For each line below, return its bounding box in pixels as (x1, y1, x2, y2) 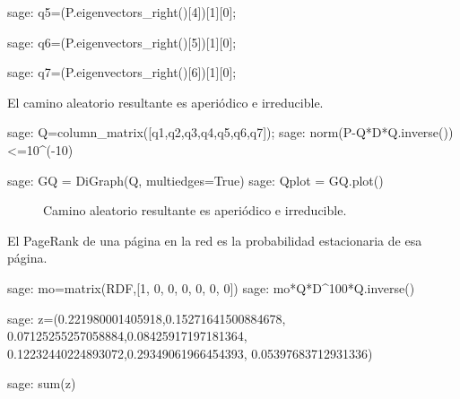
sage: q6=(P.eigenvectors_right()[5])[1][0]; (7, 32, 237, 51)
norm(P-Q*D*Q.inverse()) (309, 123, 454, 142)
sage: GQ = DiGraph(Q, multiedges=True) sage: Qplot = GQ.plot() (7, 170, 384, 189)
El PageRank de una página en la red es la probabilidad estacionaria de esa (7, 230, 422, 249)
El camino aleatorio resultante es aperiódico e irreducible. (7, 92, 324, 111)
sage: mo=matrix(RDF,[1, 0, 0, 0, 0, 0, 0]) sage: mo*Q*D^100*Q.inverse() (7, 278, 415, 297)
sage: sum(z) (7, 374, 76, 393)
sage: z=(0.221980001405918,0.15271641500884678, (7, 308, 286, 327)
